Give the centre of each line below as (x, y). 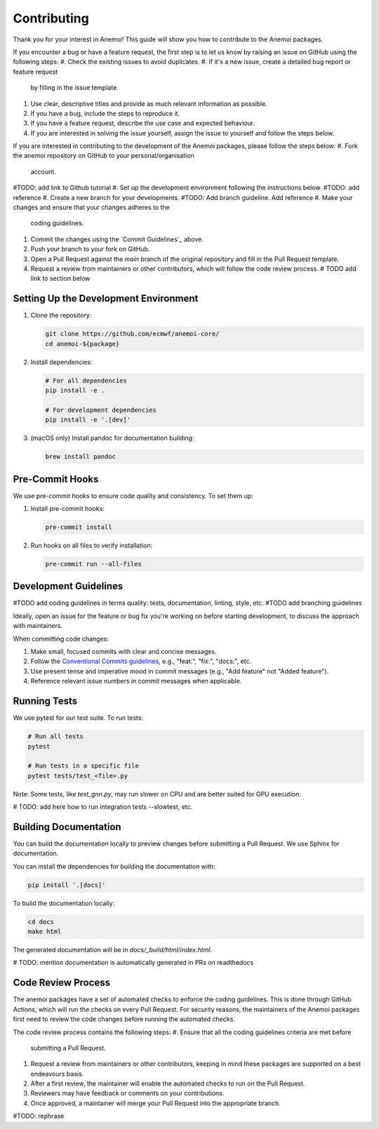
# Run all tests (56, 736)
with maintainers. (38, 626)
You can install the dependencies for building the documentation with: (114, 866)
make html (45, 932)
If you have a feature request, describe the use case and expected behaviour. (143, 123)
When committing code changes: (61, 639)
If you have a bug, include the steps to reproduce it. (105, 113)
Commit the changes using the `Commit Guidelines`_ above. (117, 239)
